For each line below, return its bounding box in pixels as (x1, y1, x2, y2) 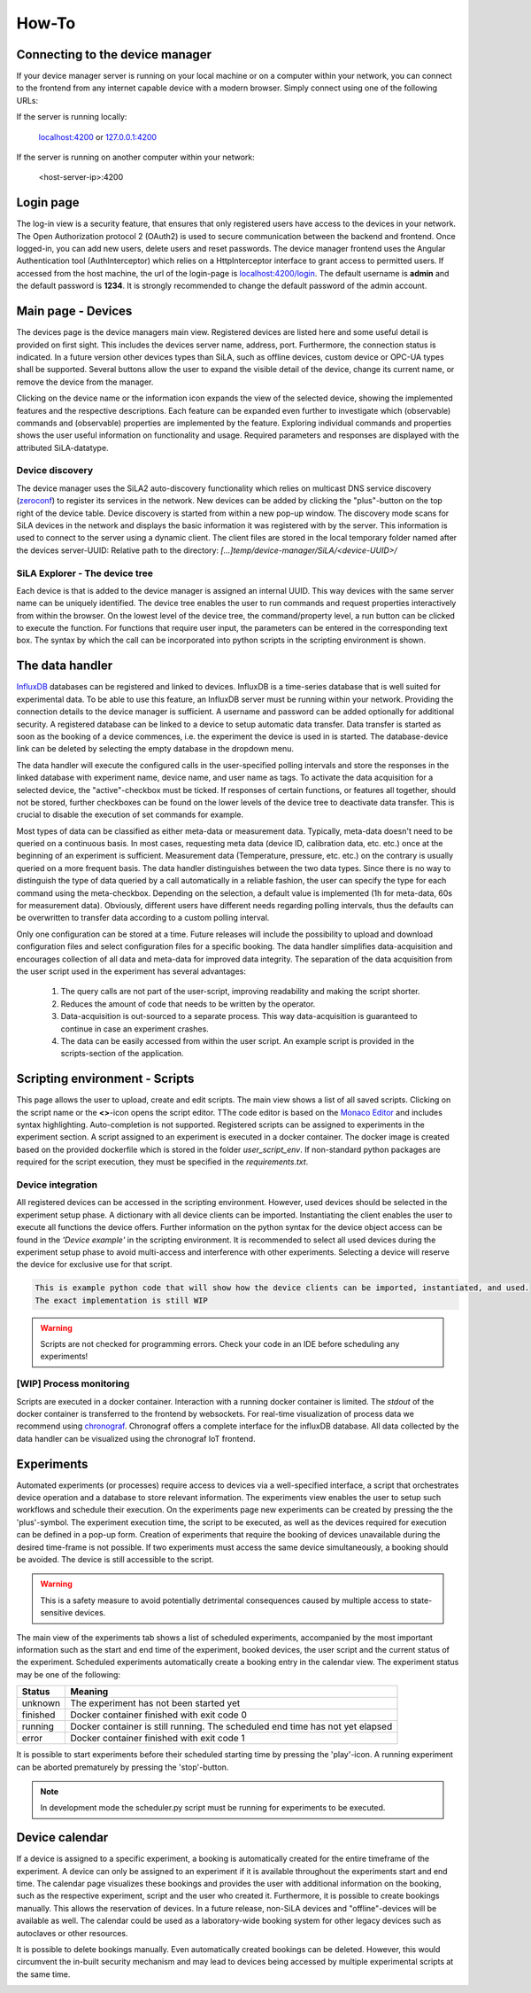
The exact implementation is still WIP (35, 1295, 208, 1305)
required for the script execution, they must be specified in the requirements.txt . (16, 1156, 309, 1167)
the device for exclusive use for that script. (16, 1259, 173, 1270)
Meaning (70, 1685, 109, 1698)
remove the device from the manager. (16, 377, 154, 387)
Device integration (16, 1179, 97, 1191)
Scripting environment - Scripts (16, 1071, 195, 1086)
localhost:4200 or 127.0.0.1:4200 (38, 131, 158, 142)
